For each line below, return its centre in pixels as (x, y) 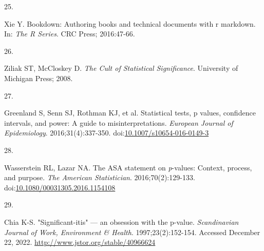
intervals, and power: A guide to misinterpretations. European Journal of (119, 122)
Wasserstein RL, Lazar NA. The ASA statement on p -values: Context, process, (128, 167)
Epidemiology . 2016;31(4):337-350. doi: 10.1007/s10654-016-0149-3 (107, 133)
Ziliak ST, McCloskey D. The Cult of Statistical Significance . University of (121, 68)
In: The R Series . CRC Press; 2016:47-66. (70, 34)
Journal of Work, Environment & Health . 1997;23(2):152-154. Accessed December (132, 232)
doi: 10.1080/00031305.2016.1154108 (60, 187)
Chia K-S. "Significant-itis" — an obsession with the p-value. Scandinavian (121, 221)
